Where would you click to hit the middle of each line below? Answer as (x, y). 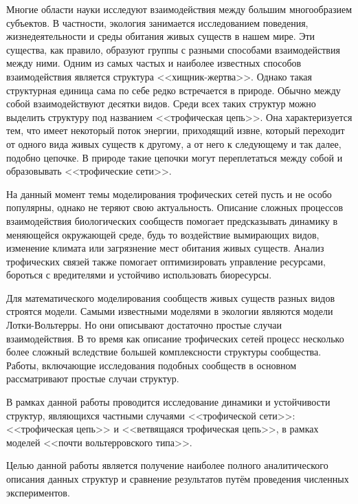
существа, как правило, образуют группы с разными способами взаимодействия (173, 49)
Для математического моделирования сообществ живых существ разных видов (171, 297)
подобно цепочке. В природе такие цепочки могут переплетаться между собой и (175, 157)
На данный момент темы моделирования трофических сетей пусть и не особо (169, 194)
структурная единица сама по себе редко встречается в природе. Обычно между (174, 90)
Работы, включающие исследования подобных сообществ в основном (152, 365)
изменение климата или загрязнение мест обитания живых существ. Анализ (165, 248)
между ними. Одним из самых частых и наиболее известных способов (154, 63)
